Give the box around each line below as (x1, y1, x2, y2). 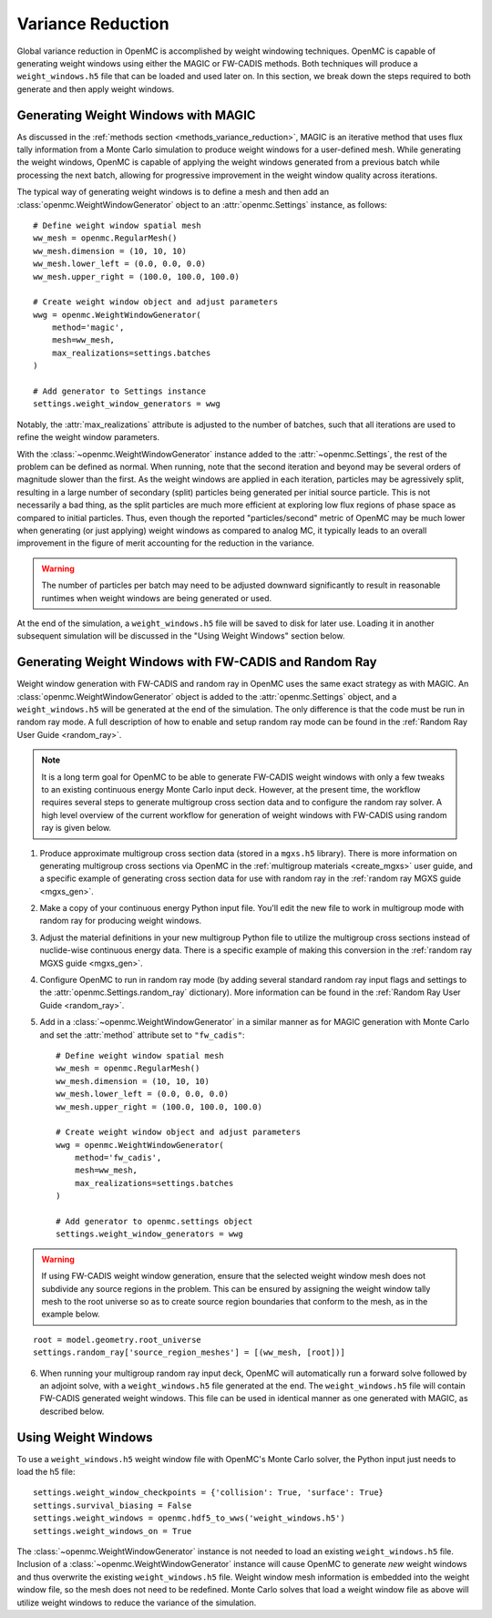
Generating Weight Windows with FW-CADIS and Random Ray (16, 654, 377, 670)
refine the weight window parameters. (16, 432, 159, 443)
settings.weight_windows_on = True (33, 1526, 192, 1536)
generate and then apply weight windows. (16, 83, 175, 95)
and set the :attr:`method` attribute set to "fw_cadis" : (39, 1029, 245, 1040)
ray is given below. (41, 823, 112, 834)
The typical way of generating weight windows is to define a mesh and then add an (16, 187, 330, 198)
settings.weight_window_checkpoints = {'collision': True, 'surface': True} (33, 1488, 384, 1498)
